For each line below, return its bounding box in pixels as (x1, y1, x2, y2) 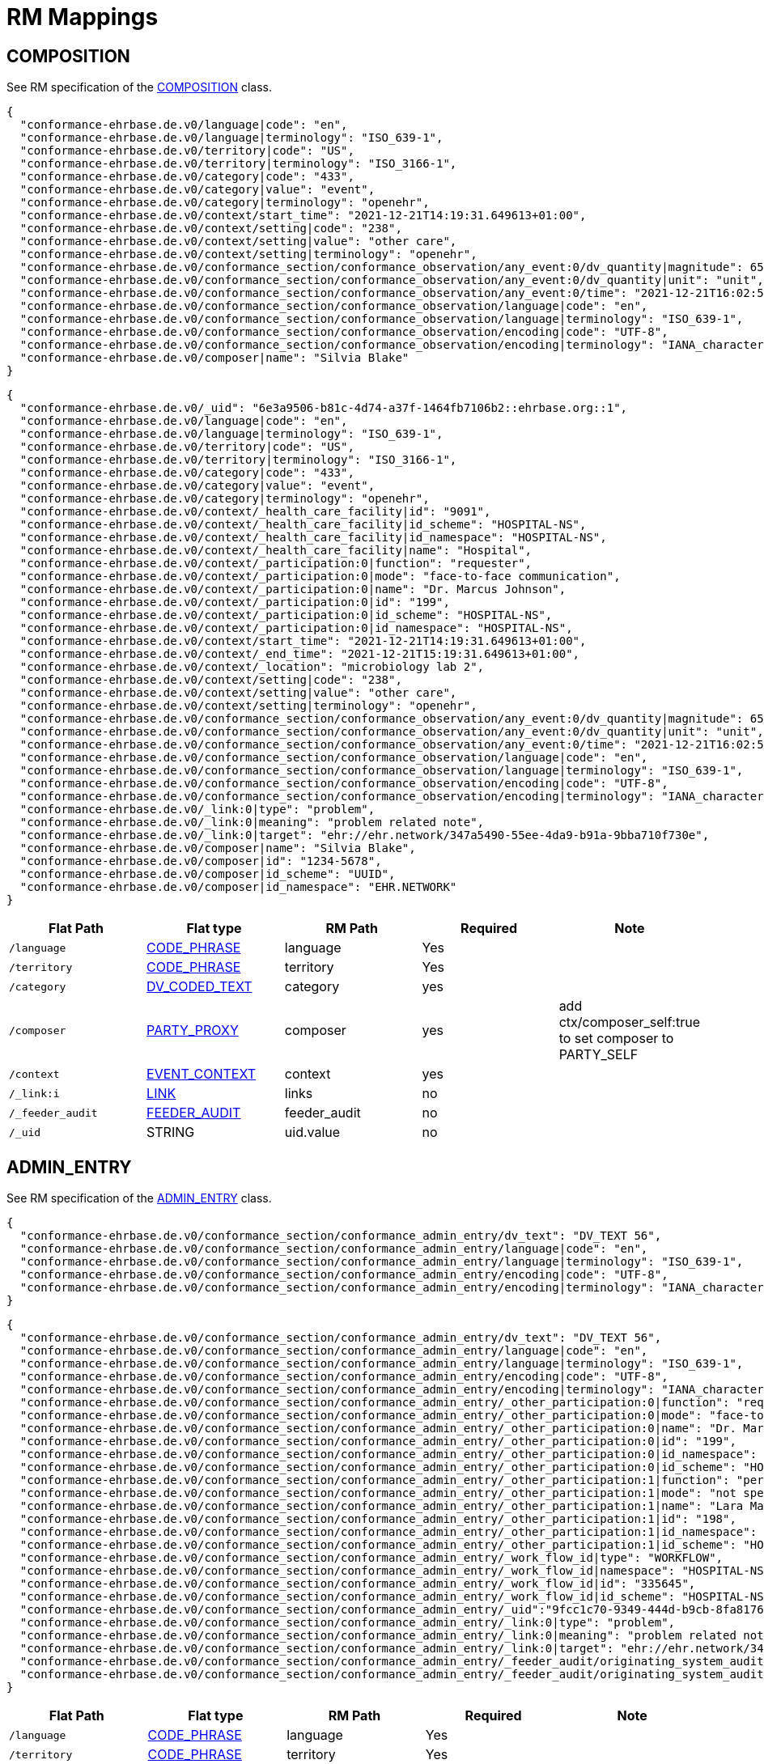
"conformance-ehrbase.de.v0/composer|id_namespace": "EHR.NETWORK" (19, 880, 457, 894)
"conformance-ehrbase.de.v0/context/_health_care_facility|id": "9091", (19, 505, 491, 519)
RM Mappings (6, 3, 159, 31)
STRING (146, 1124, 195, 1141)
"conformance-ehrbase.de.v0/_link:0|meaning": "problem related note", (19, 816, 485, 829)
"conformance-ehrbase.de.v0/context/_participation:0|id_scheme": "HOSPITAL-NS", (19, 608, 553, 622)
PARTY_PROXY (146, 1022, 239, 1039)
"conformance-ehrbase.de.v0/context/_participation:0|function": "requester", (19, 557, 533, 570)
